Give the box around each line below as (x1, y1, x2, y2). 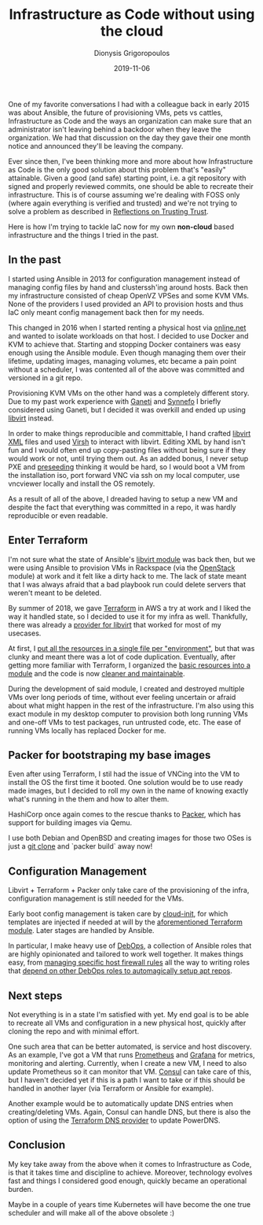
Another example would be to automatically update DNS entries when (8, 1099, 234, 1108)
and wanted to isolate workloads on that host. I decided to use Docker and (8, 331, 249, 340)
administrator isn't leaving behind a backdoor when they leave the (8, 124, 222, 134)
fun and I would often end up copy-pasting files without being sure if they (8, 445, 246, 454)
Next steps (8, 989, 63, 1002)
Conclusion (8, 1138, 66, 1152)
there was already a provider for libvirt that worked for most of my (8, 620, 221, 629)
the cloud (100, 22, 163, 40)
